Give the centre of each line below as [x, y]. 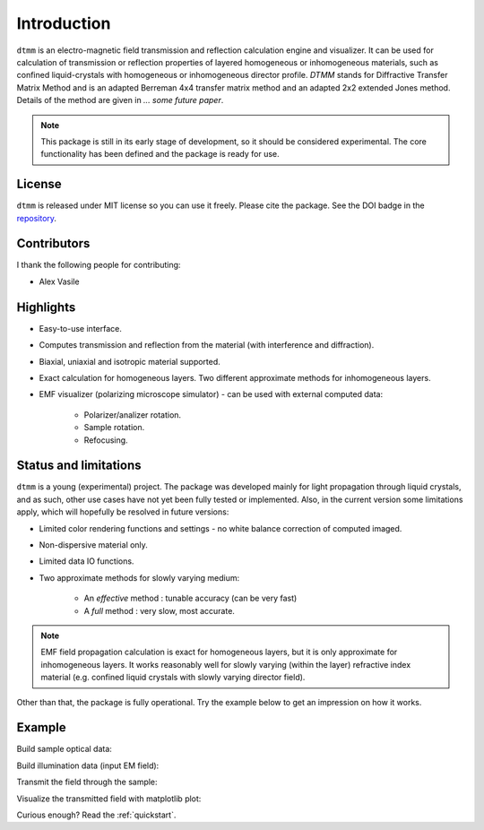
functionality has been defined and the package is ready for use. [160, 154]
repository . [37, 218]
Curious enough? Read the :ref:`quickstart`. [96, 815]
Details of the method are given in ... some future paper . [120, 100]
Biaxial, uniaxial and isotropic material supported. [130, 361]
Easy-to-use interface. [81, 328]
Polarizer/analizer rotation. [133, 415]
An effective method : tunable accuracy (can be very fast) [190, 598]
